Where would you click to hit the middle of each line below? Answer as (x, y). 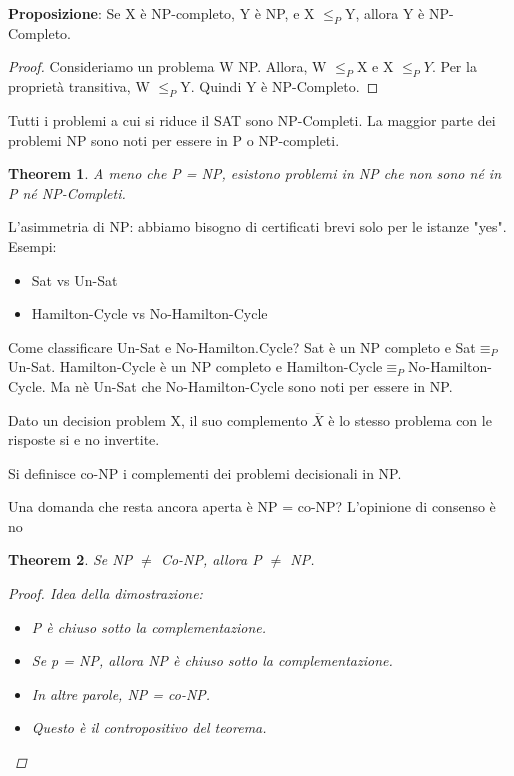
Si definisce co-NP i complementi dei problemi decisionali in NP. (205, 472)
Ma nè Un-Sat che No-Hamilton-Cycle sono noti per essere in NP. (251, 385)
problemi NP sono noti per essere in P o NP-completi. (174, 139)
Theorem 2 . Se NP (70, 559)
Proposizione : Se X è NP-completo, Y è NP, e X (161, 13)
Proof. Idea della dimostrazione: (105, 593)
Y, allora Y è (384, 13)
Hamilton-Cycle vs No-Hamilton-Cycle (149, 313)
